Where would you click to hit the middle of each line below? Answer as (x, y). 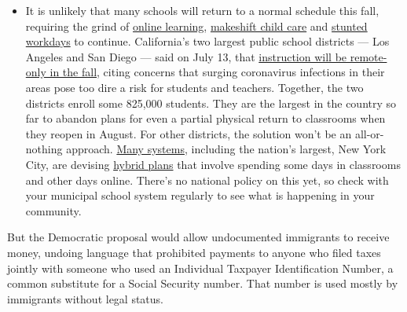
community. (53, 210)
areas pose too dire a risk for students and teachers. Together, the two (194, 87)
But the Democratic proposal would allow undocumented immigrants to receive (198, 237)
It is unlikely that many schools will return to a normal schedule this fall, (202, 10)
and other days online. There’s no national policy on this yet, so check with (207, 180)
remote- (368, 56)
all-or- (369, 133)
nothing (44, 149)
